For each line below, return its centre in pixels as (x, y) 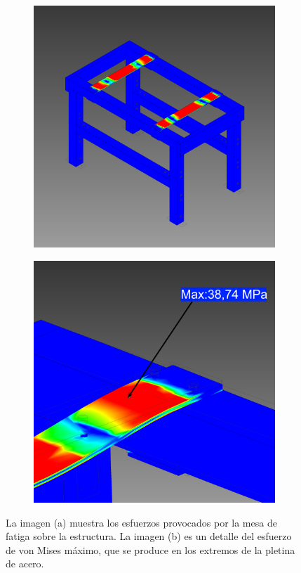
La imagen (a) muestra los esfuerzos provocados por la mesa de (141, 522)
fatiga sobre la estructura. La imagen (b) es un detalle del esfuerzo (149, 536)
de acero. (25, 564)
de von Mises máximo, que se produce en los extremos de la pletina (150, 549)
